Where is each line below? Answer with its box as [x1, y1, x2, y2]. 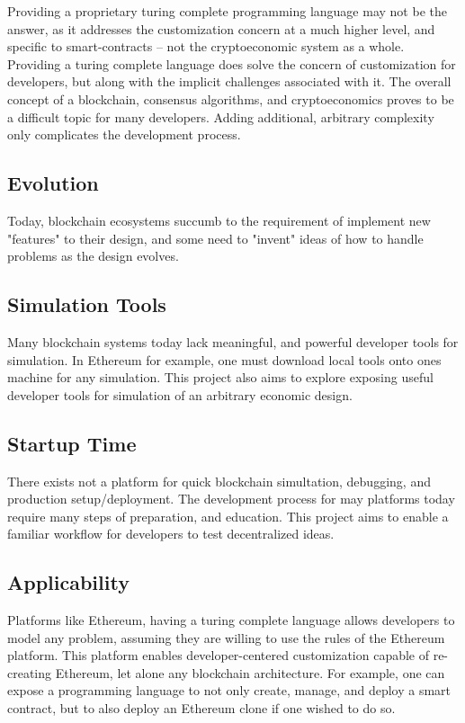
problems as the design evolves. [7, 246, 179, 265]
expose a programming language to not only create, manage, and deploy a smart [7, 681, 452, 700]
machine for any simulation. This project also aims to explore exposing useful [7, 368, 434, 387]
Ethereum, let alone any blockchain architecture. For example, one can [55, 663, 445, 682]
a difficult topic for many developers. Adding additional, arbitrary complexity [7, 107, 434, 126]
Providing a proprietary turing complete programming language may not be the [7, 2, 447, 20]
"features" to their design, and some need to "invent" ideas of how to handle [7, 228, 424, 247]
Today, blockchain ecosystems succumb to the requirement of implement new [7, 210, 431, 229]
